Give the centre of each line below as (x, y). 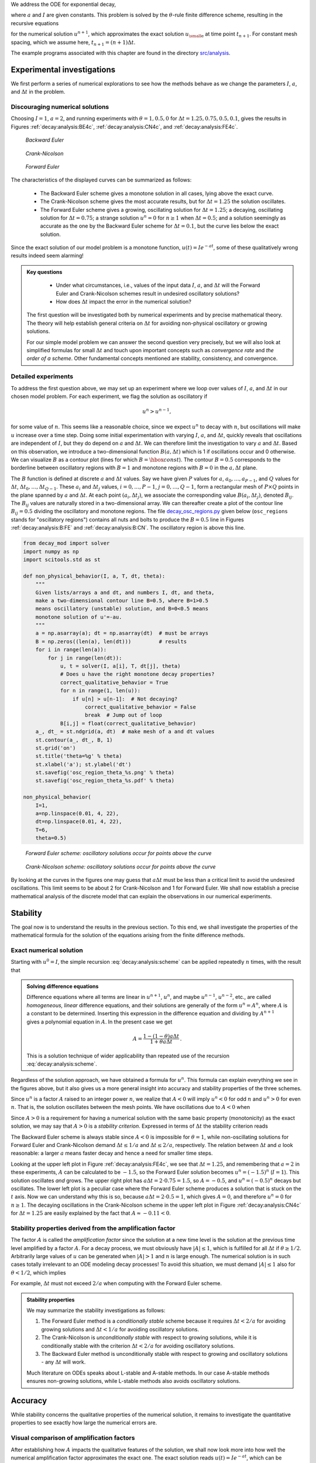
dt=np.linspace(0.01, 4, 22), (79, 822)
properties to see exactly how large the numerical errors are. (84, 1423)
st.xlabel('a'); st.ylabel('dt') (83, 764)
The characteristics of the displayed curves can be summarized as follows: (101, 180)
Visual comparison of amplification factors (73, 1438)
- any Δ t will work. (63, 1362)
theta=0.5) (51, 838)
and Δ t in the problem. (38, 92)
